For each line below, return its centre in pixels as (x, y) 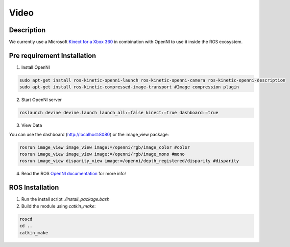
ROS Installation (34, 188)
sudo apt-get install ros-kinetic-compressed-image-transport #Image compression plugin (129, 87)
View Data (32, 125)
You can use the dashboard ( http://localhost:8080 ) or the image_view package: (89, 134)
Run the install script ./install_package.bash (65, 199)
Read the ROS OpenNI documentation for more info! (74, 174)
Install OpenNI (36, 67)
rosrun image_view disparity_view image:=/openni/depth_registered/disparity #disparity (129, 161)
